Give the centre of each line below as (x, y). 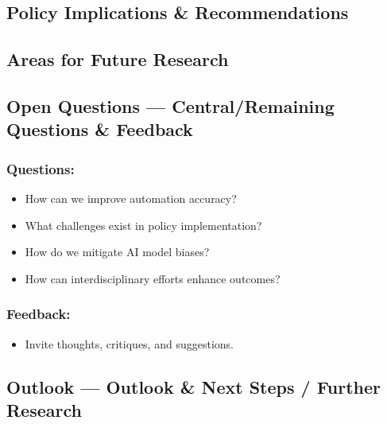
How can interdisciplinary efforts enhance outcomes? (153, 278)
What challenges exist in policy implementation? (143, 225)
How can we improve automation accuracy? (131, 198)
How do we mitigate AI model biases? (117, 252)
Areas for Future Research (118, 59)
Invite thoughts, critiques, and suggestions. (129, 343)
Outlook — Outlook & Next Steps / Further (194, 386)
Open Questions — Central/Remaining (170, 105)
